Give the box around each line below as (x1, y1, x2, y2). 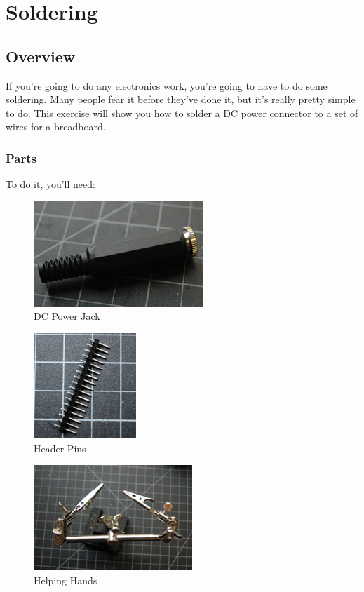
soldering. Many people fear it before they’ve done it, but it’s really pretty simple (6, 92, 356, 107)
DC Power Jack (34, 309, 100, 323)
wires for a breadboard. (6, 119, 106, 134)
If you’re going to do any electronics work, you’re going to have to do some (6, 78, 328, 93)
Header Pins (34, 440, 86, 455)
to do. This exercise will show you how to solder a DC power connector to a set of (6, 105, 358, 120)
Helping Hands (34, 572, 97, 587)
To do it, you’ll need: (6, 177, 95, 191)
